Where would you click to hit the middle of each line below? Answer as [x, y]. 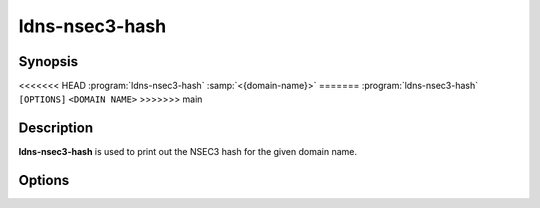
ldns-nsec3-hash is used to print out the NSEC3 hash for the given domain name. [187, 152]
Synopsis [48, 61]
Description [56, 128]
